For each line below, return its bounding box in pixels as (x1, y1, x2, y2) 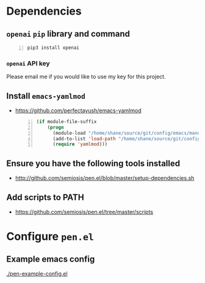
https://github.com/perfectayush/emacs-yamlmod (15, 107, 142, 114)
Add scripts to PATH (6, 192, 84, 202)
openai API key (6, 59, 50, 68)
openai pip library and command (6, 29, 130, 39)
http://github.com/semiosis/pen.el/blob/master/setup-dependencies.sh (15, 174, 195, 182)
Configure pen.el (6, 230, 95, 243)
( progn (47, 124, 64, 131)
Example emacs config (6, 254, 95, 264)
